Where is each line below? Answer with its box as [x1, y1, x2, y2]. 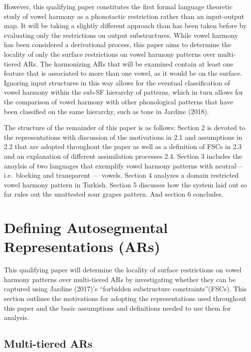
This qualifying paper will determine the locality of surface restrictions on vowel [4, 265, 242, 275]
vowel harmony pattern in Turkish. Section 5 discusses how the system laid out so [4, 179, 247, 189]
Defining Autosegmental [4, 218, 168, 237]
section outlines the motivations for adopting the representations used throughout [4, 293, 247, 303]
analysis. [4, 312, 29, 322]
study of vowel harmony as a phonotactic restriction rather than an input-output [4, 11, 244, 21]
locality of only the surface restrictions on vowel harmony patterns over [4, 49, 216, 59]
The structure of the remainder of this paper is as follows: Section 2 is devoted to [4, 122, 246, 133]
